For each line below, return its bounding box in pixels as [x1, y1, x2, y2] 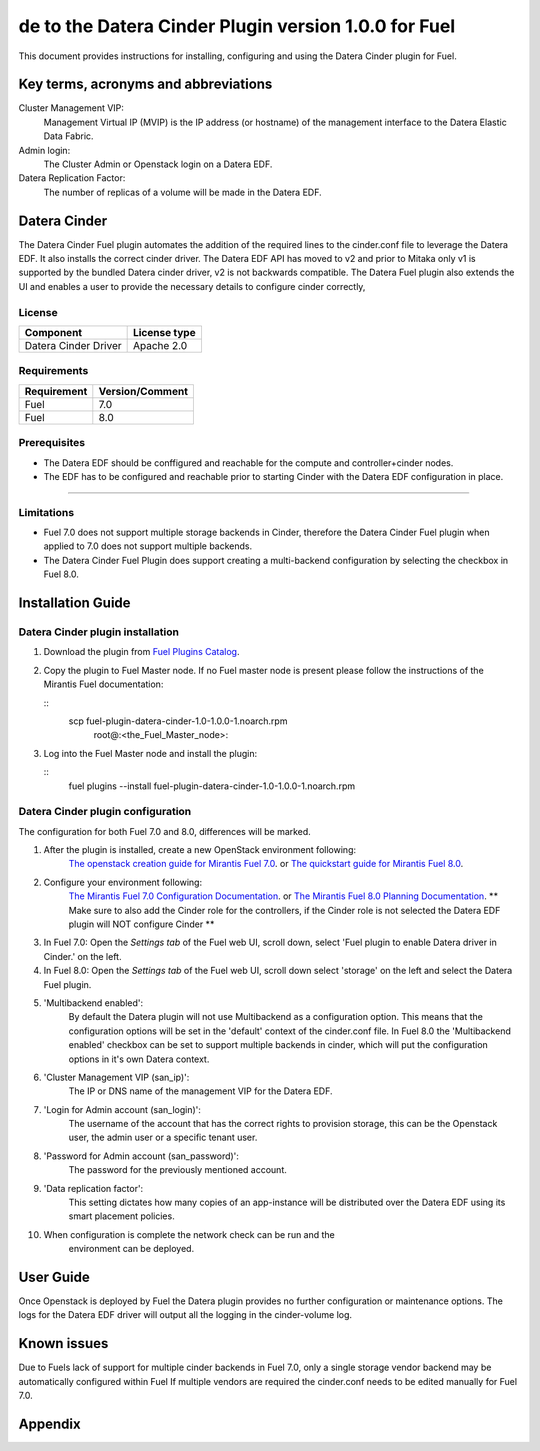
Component [24, 326, 83, 340]
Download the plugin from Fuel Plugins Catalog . [43, 646, 240, 658]
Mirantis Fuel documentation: [43, 678, 164, 690]
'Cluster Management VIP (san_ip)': [43, 1071, 190, 1083]
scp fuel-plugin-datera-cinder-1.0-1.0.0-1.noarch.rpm [68, 715, 288, 727]
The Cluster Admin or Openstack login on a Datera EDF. [43, 158, 273, 170]
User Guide [18, 1269, 90, 1285]
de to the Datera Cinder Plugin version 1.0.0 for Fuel [18, 15, 455, 37]
